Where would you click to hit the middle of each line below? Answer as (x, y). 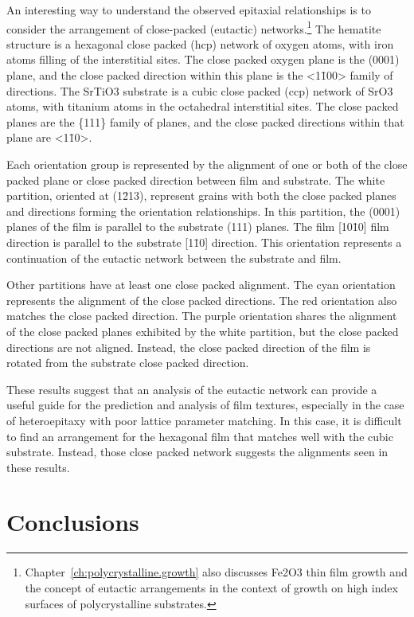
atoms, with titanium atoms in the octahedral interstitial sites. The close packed (203, 106)
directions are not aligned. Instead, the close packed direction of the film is (189, 347)
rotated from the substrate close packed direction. (128, 363)
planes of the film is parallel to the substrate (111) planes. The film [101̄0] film (198, 226)
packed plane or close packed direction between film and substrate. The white (196, 180)
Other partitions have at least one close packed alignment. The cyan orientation (201, 285)
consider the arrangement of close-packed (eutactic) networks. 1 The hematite (194, 27)
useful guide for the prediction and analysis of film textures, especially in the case (205, 405)
